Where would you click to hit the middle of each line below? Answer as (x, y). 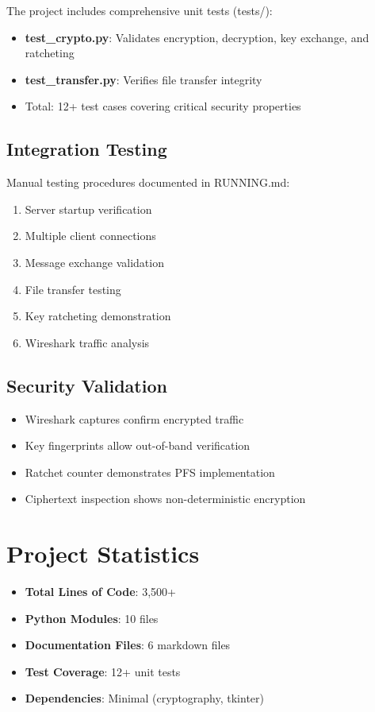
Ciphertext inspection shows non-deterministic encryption (165, 499)
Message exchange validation (94, 262)
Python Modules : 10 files (92, 618)
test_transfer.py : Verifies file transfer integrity (143, 79)
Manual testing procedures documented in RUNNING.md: (148, 182)
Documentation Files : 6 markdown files (128, 645)
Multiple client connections (90, 236)
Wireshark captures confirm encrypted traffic (134, 418)
